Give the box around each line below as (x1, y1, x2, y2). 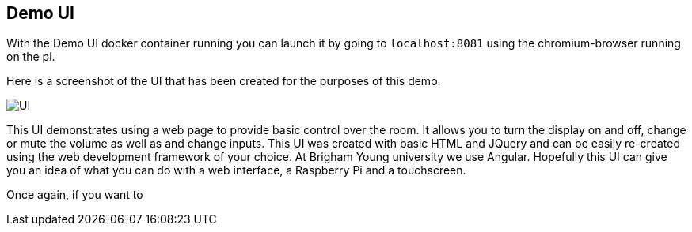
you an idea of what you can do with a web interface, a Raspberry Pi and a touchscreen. (6, 163, 466, 178)
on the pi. (6, 50, 55, 64)
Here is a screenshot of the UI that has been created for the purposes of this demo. (6, 74, 441, 88)
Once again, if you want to (6, 188, 143, 202)
